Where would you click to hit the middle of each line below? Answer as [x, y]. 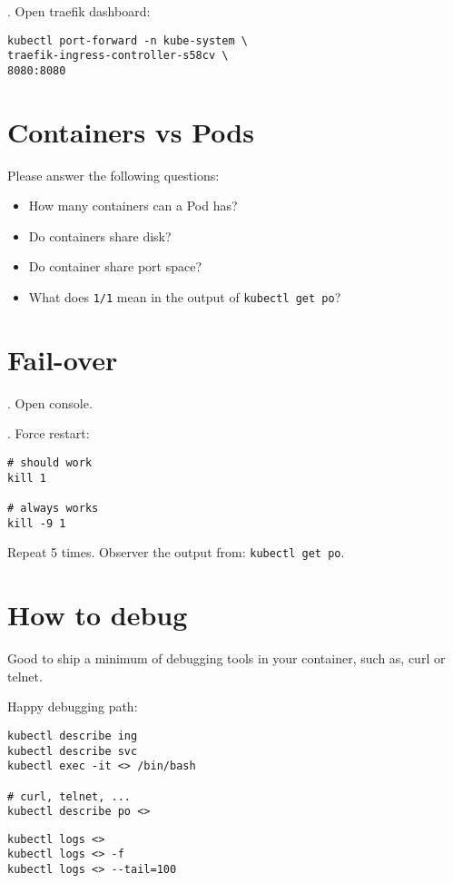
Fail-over [63, 359]
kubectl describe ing [73, 736]
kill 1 [27, 478]
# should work [50, 463]
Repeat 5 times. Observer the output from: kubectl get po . [176, 552]
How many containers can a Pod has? [133, 206]
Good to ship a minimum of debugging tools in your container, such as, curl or [226, 658]
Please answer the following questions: [113, 175]
